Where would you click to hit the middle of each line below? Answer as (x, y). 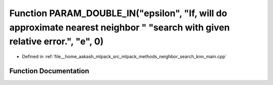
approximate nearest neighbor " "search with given (120, 27)
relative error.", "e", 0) (56, 42)
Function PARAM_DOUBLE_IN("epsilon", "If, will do (118, 13)
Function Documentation (49, 71)
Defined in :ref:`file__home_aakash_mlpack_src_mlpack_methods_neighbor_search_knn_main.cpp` (124, 57)
